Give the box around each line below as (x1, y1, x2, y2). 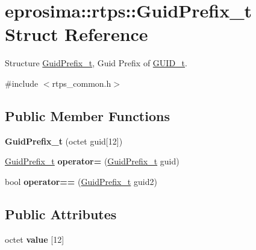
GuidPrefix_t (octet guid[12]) (5, 134, 123, 147)
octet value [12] (5, 233, 64, 245)
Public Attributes (5, 204, 117, 223)
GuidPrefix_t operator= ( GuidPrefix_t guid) (5, 155, 180, 167)
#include (5, 77, 39, 89)
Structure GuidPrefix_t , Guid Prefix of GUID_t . (5, 57, 187, 69)
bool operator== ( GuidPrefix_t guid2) (5, 175, 157, 187)
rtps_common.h (52, 77, 111, 89)
